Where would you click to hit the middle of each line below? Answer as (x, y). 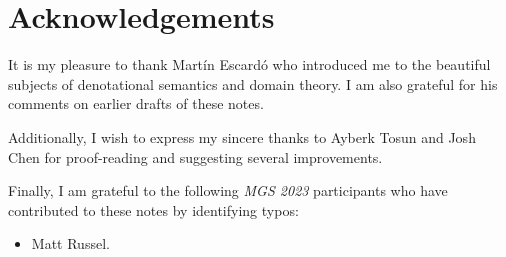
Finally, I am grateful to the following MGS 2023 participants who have (228, 190)
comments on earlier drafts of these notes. (136, 103)
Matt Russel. (70, 243)
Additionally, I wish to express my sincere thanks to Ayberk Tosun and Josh (242, 136)
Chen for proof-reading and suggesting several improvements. (195, 156)
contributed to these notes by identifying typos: (153, 209)
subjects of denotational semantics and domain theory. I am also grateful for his (253, 83)
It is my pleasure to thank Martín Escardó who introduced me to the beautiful (249, 64)
